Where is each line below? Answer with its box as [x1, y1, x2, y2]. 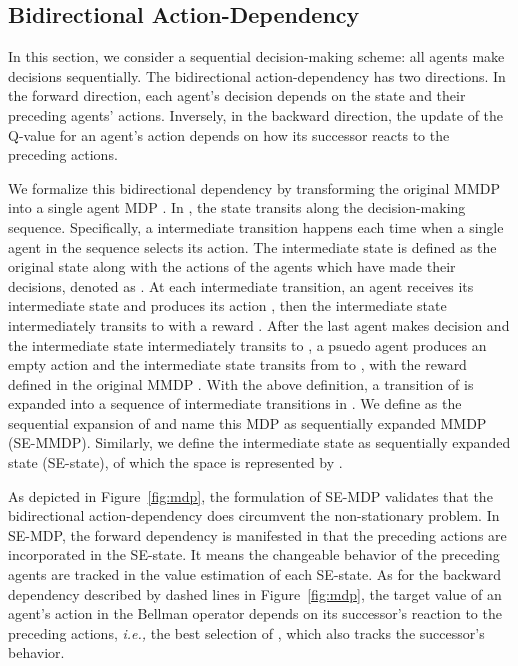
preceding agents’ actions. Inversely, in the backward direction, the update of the [8, 104, 504, 125]
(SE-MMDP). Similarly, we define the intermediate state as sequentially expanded [8, 432, 511, 453]
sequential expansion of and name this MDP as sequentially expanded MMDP [8, 412, 487, 433]
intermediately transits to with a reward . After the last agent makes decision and [8, 314, 510, 335]
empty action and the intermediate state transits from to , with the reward [8, 354, 467, 375]
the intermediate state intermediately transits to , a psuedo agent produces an [8, 334, 487, 355]
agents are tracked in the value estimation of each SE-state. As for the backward [8, 564, 501, 585]
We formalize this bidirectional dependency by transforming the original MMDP [8, 177, 500, 198]
